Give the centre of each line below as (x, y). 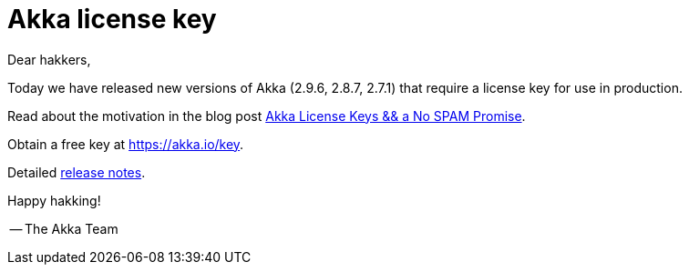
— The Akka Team (64, 228)
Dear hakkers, (49, 59)
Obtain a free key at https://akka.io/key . (126, 144)
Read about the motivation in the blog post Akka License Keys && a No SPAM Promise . (267, 116)
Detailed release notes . (77, 172)
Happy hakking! (54, 200)
